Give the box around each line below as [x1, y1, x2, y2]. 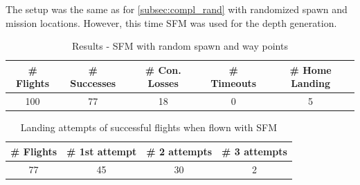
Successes [70, 76, 116, 90]
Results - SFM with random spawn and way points [72, 39, 288, 53]
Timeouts [210, 76, 257, 90]
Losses [147, 76, 179, 90]
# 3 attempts [222, 144, 287, 158]
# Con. [145, 62, 181, 77]
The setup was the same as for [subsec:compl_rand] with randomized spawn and [6, 2, 348, 16]
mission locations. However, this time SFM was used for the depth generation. [6, 15, 337, 30]
